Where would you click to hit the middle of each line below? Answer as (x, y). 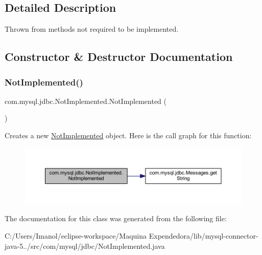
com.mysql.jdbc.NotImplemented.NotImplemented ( (86, 101)
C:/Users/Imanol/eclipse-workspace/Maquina (76, 236)
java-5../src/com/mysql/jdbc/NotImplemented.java (85, 246)
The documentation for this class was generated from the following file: (116, 218)
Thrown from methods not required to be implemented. (92, 29)
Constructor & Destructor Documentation (119, 57)
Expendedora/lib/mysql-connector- (204, 236)
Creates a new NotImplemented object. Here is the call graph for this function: (128, 135)
